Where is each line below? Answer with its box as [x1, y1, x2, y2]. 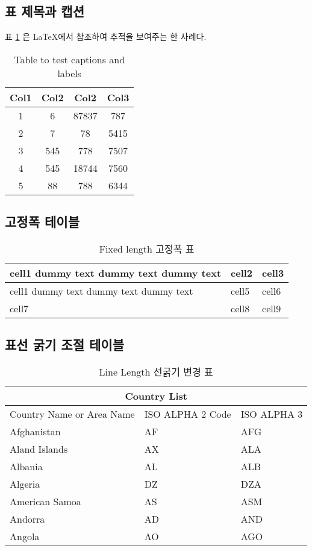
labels [57, 66, 82, 80]
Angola [10, 529, 40, 544]
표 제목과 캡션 [5, 2, 85, 20]
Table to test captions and [14, 52, 125, 66]
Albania [10, 459, 43, 474]
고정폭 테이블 [5, 212, 80, 231]
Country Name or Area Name [10, 407, 135, 421]
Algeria [10, 477, 40, 491]
